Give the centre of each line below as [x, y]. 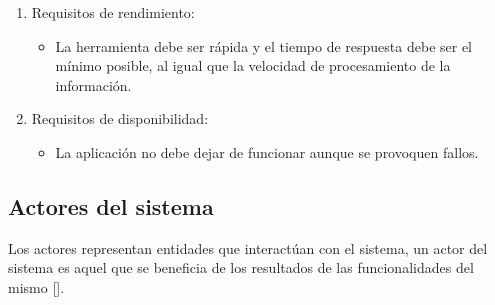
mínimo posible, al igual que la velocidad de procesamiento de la [253, 65]
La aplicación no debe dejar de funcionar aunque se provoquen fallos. [267, 151]
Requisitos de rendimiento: [113, 12]
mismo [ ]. [36, 286]
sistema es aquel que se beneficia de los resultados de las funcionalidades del [241, 267]
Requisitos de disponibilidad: [120, 118]
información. [93, 84]
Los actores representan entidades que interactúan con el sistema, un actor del [248, 247]
